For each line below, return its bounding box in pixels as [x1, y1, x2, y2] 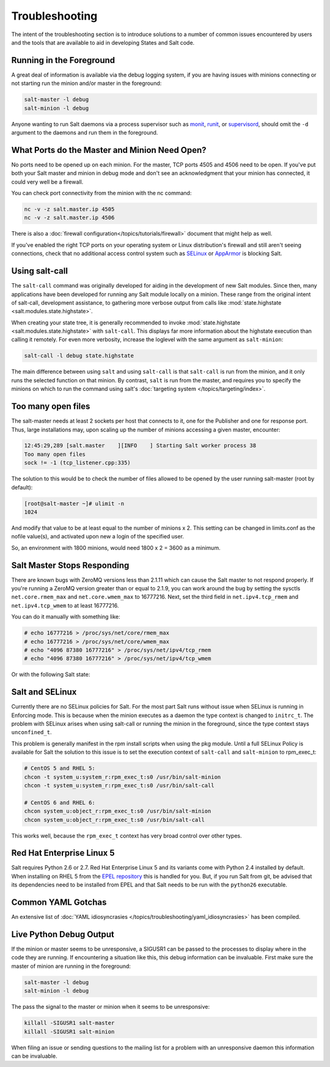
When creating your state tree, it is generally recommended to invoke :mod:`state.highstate [11, 319, 241, 326]
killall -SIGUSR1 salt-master [24, 1019, 115, 1027]
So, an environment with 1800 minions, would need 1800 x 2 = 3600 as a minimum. [11, 544, 221, 551]
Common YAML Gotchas [11, 897, 107, 908]
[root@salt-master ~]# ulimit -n [24, 500, 125, 507]
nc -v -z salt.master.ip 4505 [24, 206, 115, 213]
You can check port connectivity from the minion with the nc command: [11, 190, 192, 197]
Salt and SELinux [11, 687, 77, 697]
